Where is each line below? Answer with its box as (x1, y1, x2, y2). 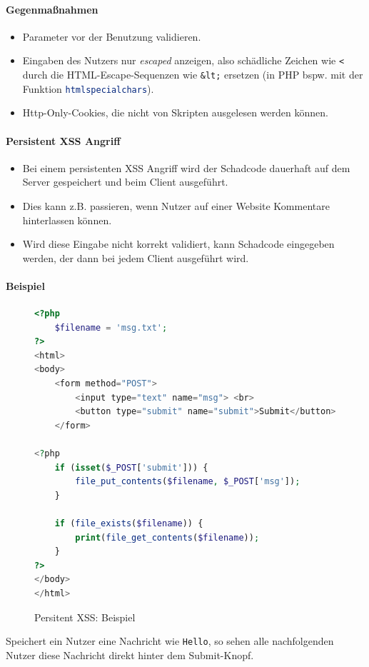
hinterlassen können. (22, 212, 112, 227)
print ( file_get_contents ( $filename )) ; (75, 532, 260, 543)
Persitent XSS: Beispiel (34, 609, 136, 624)
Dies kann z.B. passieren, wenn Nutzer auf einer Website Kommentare (22, 198, 330, 213)
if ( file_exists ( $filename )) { (54, 518, 203, 529)
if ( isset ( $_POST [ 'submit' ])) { (54, 462, 208, 473)
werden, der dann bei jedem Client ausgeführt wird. (22, 250, 249, 265)
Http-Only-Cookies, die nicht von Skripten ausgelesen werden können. (22, 105, 328, 120)
